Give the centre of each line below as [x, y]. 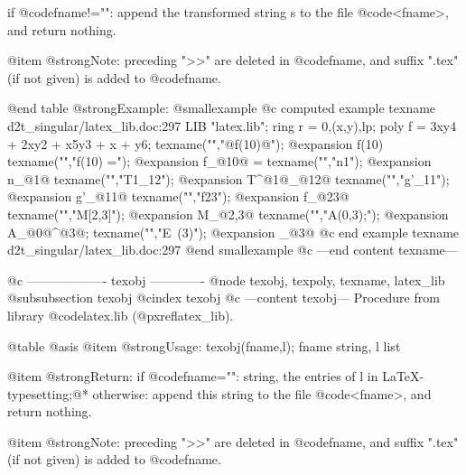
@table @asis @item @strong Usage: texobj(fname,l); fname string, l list [204, 345]
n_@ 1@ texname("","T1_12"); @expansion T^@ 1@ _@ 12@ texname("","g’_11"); [228, 178]
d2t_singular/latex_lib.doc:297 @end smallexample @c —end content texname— [233, 250]
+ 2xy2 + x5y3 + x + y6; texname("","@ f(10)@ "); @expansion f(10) [196, 143]
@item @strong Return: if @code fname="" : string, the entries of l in [193, 376]
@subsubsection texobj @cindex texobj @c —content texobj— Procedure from [224, 298]
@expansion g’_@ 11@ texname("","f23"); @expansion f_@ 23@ [178, 196]
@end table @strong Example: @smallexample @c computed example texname [222, 108]
